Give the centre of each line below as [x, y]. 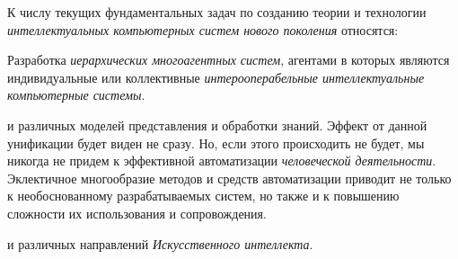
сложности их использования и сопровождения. [137, 213]
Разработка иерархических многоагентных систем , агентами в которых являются [229, 60]
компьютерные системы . [76, 95]
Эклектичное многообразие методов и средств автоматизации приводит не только [229, 178]
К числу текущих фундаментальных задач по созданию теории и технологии [217, 12]
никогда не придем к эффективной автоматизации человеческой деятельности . [222, 161]
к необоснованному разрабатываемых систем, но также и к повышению [203, 196]
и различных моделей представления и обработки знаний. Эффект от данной [217, 125]
